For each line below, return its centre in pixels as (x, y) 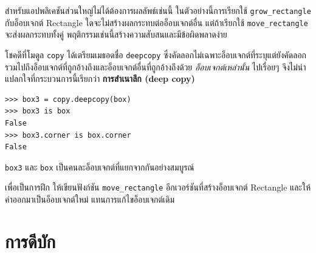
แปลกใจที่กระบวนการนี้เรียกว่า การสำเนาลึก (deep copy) (100, 79)
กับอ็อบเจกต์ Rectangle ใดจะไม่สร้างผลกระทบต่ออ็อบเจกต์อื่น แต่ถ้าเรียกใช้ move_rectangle (156, 22)
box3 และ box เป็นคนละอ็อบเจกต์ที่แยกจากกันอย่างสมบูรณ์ (100, 167)
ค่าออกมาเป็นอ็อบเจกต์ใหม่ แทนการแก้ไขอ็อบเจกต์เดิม (90, 199)
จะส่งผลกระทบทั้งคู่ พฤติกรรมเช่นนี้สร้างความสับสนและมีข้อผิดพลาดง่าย (116, 34)
